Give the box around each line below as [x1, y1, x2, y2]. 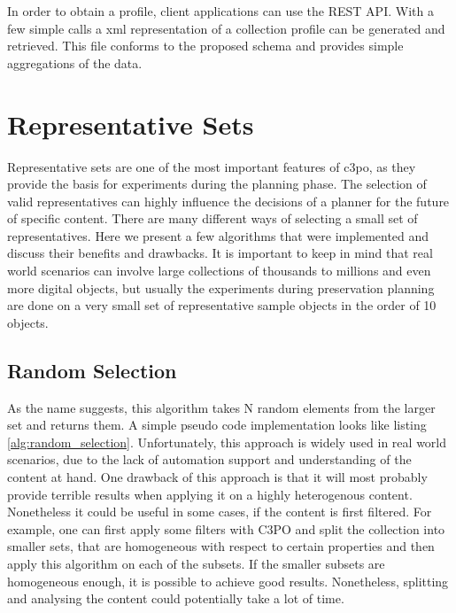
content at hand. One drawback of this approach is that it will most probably [7, 468, 428, 486]
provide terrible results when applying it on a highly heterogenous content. [7, 485, 413, 503]
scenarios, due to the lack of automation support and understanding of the [7, 450, 412, 469]
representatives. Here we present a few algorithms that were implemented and [7, 226, 429, 244]
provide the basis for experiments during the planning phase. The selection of [7, 175, 427, 193]
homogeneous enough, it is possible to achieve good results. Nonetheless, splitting [7, 571, 449, 590]
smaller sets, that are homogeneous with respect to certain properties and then [7, 537, 435, 555]
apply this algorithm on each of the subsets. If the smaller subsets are [7, 554, 385, 572]
